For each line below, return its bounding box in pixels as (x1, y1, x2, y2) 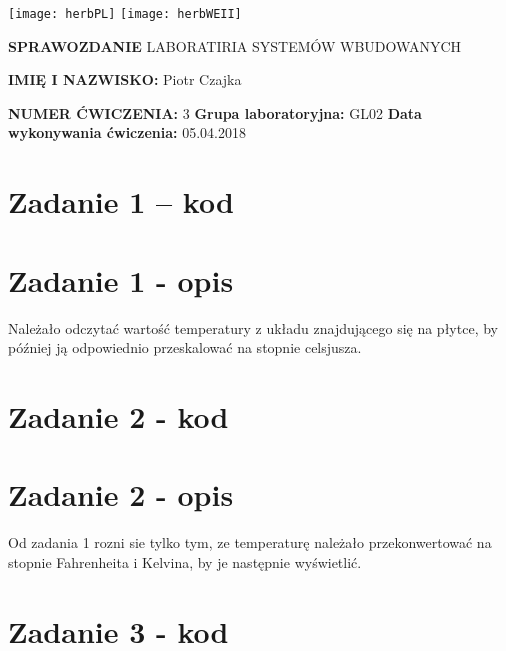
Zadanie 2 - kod (8, 395, 229, 436)
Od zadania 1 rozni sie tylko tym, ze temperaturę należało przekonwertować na (8, 532, 492, 553)
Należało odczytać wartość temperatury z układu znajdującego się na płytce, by (8, 317, 498, 338)
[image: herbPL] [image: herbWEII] (8, 7, 242, 21)
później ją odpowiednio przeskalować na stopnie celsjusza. (8, 337, 362, 358)
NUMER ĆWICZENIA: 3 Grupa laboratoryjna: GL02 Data (8, 102, 422, 123)
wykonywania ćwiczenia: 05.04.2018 (8, 122, 246, 143)
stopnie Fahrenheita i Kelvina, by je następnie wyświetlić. (8, 551, 362, 572)
